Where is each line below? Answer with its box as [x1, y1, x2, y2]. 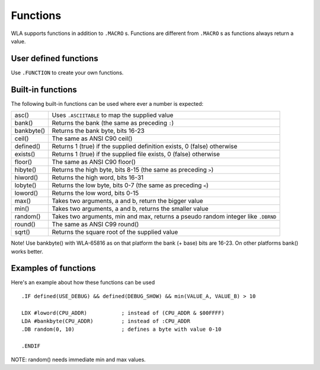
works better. [11, 248, 44, 255]
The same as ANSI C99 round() [52, 220, 139, 229]
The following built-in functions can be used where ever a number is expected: [11, 100, 204, 107]
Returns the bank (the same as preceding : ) [52, 119, 174, 127]
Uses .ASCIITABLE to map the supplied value [52, 111, 174, 119]
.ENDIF [21, 343, 41, 350]
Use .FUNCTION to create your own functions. [11, 69, 124, 76]
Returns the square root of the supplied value [52, 228, 178, 236]
